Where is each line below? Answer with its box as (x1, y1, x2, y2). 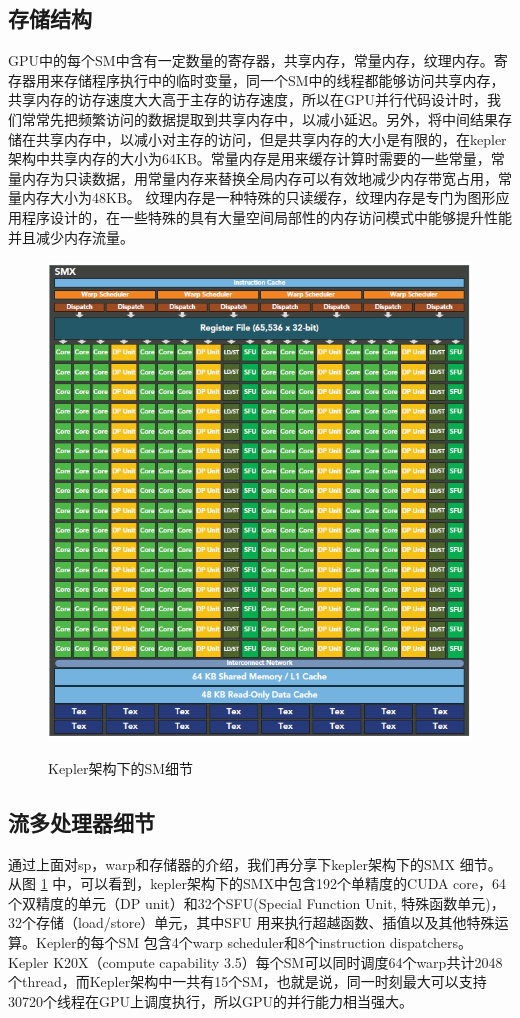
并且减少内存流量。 (8, 226, 134, 247)
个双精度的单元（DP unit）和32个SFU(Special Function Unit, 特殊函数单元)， (8, 892, 505, 913)
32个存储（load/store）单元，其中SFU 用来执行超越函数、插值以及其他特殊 (8, 912, 495, 933)
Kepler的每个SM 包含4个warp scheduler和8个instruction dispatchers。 (35, 931, 473, 952)
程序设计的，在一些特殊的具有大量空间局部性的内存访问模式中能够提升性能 (21, 206, 512, 227)
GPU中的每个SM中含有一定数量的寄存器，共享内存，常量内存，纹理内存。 (8, 50, 494, 71)
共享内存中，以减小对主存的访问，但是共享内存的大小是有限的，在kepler (35, 128, 507, 149)
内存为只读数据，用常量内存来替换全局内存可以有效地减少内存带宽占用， (21, 167, 498, 188)
